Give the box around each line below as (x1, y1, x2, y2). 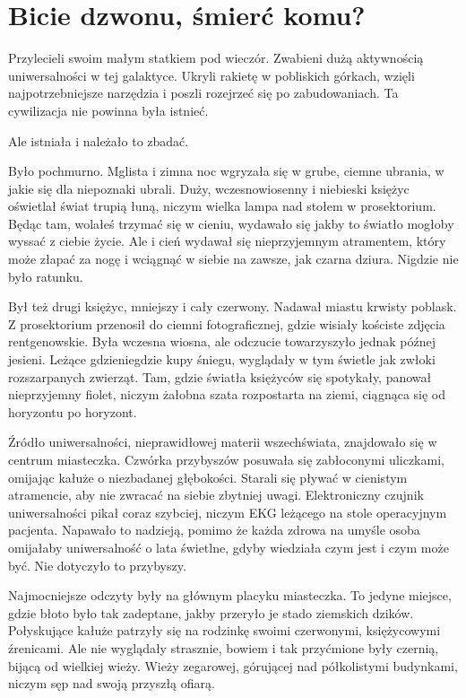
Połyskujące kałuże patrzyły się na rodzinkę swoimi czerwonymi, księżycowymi (8, 621, 441, 640)
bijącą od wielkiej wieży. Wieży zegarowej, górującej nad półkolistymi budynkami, (8, 656, 458, 675)
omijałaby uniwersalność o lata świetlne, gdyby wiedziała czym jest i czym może (8, 537, 449, 556)
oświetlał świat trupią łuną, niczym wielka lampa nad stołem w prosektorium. (8, 196, 436, 215)
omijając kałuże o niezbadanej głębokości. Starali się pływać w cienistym (8, 467, 408, 486)
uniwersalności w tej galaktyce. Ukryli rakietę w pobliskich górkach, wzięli (8, 65, 415, 84)
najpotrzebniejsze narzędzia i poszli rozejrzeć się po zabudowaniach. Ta (8, 83, 399, 102)
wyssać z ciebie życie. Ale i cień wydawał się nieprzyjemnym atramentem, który (8, 231, 446, 250)
